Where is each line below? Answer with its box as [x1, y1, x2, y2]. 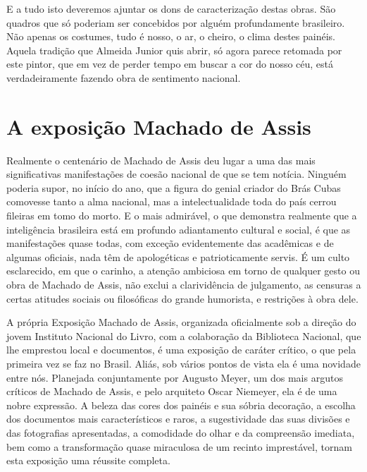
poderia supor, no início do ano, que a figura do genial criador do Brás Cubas [6, 180, 341, 195]
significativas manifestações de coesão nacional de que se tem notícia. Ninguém [6, 167, 347, 181]
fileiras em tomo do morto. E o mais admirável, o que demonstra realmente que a [6, 208, 357, 223]
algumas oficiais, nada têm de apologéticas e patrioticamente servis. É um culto [6, 249, 350, 264]
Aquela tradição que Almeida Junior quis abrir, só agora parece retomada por [6, 42, 342, 57]
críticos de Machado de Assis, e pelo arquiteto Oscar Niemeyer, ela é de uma [6, 384, 337, 399]
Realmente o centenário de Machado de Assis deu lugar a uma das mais [6, 152, 316, 167]
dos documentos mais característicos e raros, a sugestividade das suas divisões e [6, 411, 350, 426]
